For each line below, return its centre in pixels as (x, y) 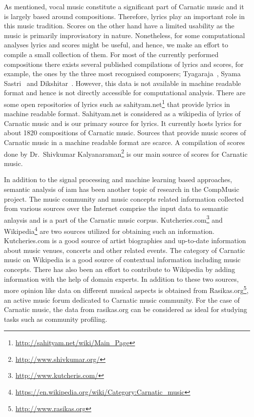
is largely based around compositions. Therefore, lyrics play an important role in (125, 16)
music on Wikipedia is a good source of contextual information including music (122, 260)
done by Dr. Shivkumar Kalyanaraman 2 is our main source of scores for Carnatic (126, 153)
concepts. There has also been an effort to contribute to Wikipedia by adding (120, 269)
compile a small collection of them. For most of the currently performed (111, 54)
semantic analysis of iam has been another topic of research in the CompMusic (122, 189)
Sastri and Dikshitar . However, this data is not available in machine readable (123, 83)
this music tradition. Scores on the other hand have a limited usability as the (119, 26)
